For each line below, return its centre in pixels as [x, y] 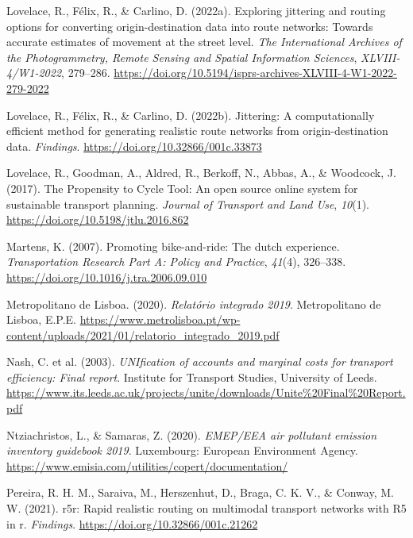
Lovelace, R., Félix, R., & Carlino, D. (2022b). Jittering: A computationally [191, 115]
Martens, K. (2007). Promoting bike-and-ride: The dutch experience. [173, 246]
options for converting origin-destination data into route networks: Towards [190, 26]
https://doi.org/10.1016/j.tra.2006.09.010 [107, 277]
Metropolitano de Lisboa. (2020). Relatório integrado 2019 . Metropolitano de [194, 304]
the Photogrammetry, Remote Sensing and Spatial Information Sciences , [182, 57]
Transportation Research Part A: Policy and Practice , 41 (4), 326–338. [176, 261]
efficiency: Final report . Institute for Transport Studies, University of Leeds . [192, 377]
